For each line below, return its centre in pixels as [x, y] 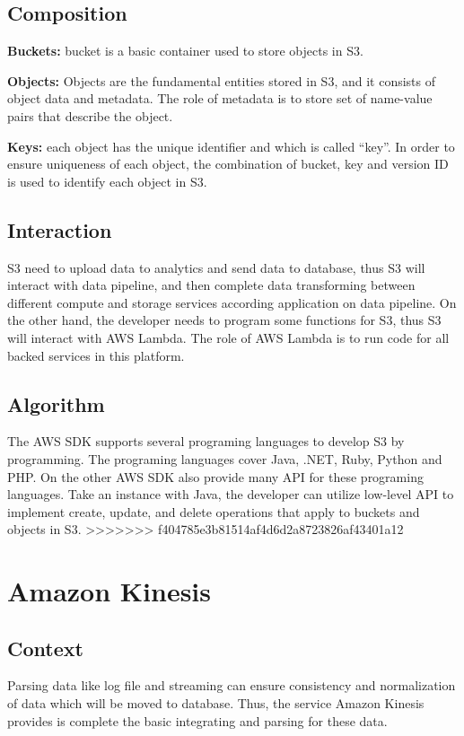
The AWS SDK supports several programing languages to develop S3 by [206, 441]
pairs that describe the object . [90, 115]
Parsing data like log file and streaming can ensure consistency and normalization [232, 685]
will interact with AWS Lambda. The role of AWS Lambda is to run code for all [228, 337]
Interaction [60, 229]
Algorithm [56, 403]
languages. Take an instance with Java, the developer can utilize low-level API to [231, 494]
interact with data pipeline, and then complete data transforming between [211, 285]
